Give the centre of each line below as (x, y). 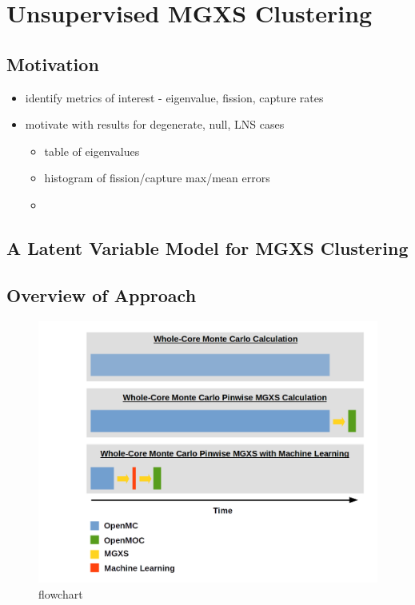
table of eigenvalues (92, 151)
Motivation (53, 64)
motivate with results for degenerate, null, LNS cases (155, 124)
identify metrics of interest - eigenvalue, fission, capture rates (174, 97)
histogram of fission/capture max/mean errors (157, 178)
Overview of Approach (102, 295)
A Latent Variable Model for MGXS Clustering (207, 247)
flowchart (61, 593)
